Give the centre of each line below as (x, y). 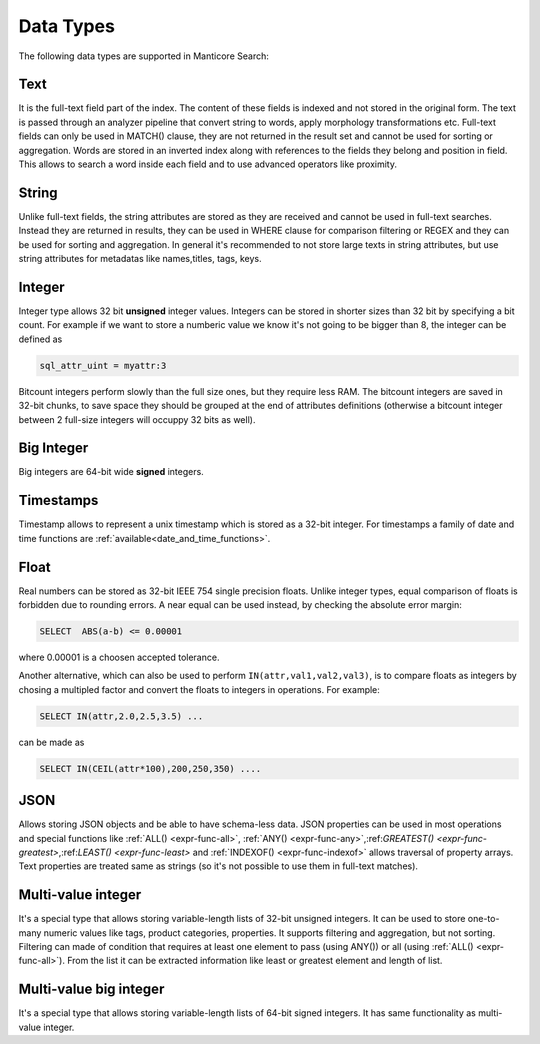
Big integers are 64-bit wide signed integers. (111, 472)
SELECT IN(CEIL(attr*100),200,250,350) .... (150, 768)
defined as (40, 339)
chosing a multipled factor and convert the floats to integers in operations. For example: (199, 689)
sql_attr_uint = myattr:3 (103, 365)
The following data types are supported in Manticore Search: (143, 56)
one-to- (483, 919)
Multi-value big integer (91, 989)
